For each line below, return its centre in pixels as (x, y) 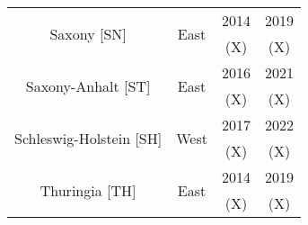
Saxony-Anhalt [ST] (88, 85)
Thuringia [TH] (88, 190)
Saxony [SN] (88, 33)
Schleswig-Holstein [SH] (88, 138)
